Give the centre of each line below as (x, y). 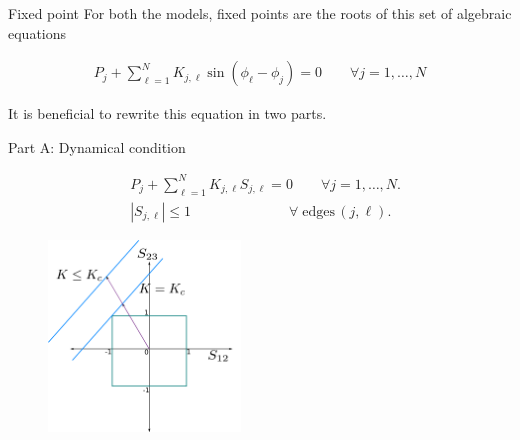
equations (37, 32)
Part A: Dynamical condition (97, 146)
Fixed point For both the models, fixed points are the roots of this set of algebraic (260, 13)
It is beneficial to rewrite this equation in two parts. (167, 113)
